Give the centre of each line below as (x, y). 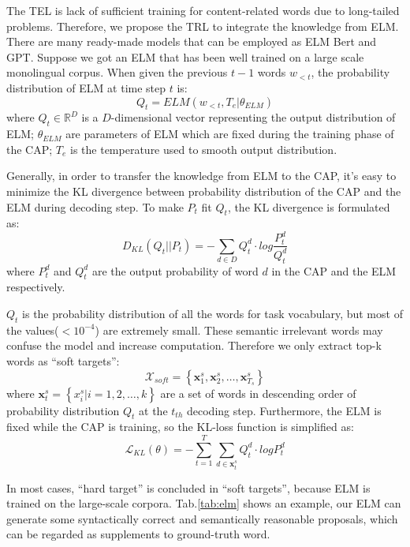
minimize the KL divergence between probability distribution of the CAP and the (204, 191)
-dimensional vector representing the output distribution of (253, 117)
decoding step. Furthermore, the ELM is (284, 410)
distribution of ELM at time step (86, 87)
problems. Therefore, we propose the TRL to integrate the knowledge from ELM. (203, 26)
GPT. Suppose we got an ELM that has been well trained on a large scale (185, 56)
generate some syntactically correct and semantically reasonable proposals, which (202, 518)
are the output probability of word (175, 270)
